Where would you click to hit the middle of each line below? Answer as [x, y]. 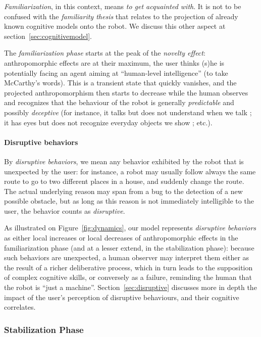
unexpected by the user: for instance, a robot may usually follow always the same [130, 171]
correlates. [20, 307]
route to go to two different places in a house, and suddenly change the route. [124, 181]
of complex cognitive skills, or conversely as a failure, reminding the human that [128, 277]
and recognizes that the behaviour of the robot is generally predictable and [119, 102]
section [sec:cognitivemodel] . [48, 36]
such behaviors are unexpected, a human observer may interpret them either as [127, 257]
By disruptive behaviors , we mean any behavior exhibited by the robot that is [124, 161]
